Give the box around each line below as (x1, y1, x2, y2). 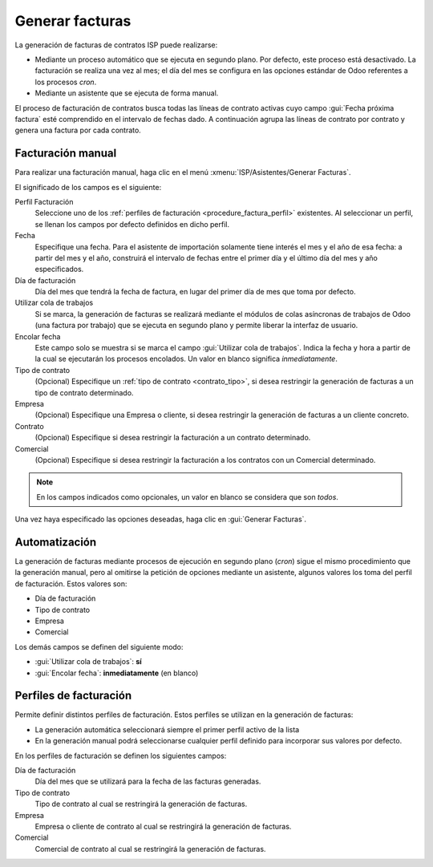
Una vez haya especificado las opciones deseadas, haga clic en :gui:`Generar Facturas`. (14, 514, 307, 525)
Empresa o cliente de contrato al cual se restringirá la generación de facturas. (34, 821, 292, 831)
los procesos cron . (34, 77, 97, 87)
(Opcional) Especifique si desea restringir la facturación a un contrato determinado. (34, 433, 311, 443)
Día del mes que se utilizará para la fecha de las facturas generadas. (34, 776, 261, 786)
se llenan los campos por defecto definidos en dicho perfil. (34, 219, 230, 229)
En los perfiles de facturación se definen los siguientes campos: (14, 751, 227, 760)
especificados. (34, 265, 84, 274)
